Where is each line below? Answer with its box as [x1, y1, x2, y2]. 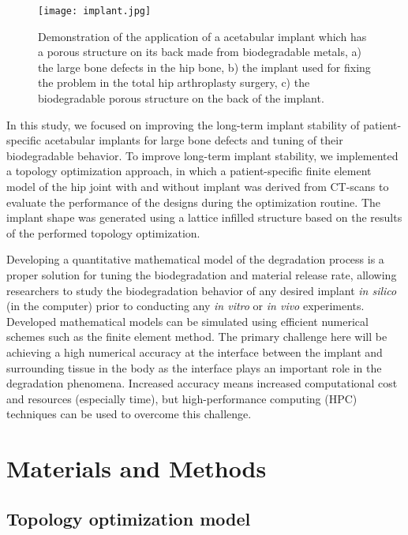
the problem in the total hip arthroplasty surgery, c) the [38, 74, 310, 91]
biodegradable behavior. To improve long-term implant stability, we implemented [6, 147, 399, 163]
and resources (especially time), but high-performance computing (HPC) [6, 390, 357, 406]
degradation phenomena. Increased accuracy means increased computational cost [6, 375, 398, 391]
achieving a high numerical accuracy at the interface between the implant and [6, 343, 383, 360]
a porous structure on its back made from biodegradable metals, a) [38, 43, 362, 60]
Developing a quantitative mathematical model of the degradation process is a [6, 251, 384, 267]
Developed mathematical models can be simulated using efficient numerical [6, 312, 369, 329]
